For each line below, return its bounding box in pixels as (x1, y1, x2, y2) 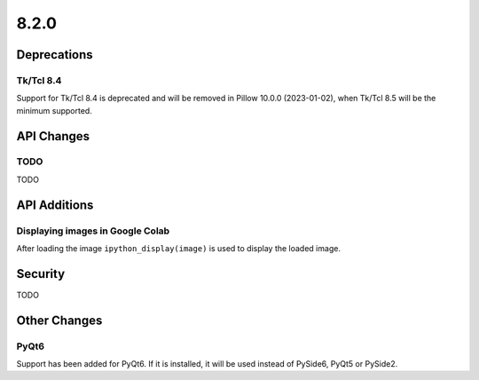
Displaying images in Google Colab (16, 225, 170, 237)
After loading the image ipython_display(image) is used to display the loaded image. (16, 243, 342, 254)
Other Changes (16, 313, 103, 328)
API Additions (16, 197, 94, 212)
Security (16, 266, 66, 281)
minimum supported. (16, 105, 92, 115)
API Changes (16, 129, 90, 144)
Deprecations (16, 47, 93, 62)
